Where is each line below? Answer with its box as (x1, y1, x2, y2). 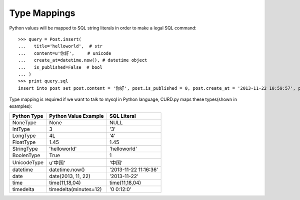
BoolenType (12, 152, 40, 159)
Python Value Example (49, 112, 104, 119)
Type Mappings (9, 7, 75, 18)
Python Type (12, 112, 43, 119)
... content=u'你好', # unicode (18, 50, 111, 56)
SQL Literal (109, 112, 136, 119)
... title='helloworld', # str (18, 43, 102, 49)
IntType (12, 125, 30, 132)
